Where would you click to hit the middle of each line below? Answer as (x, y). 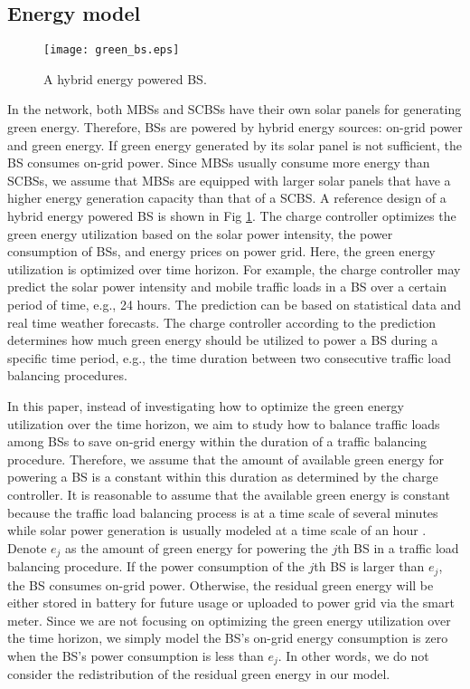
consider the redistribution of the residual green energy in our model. (199, 674)
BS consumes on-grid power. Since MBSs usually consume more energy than (219, 163)
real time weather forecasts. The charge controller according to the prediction (222, 322)
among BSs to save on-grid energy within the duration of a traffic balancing (217, 441)
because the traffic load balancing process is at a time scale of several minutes (223, 512)
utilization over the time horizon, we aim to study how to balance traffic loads (224, 423)
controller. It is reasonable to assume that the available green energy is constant (229, 494)
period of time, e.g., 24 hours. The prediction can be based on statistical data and (235, 304)
